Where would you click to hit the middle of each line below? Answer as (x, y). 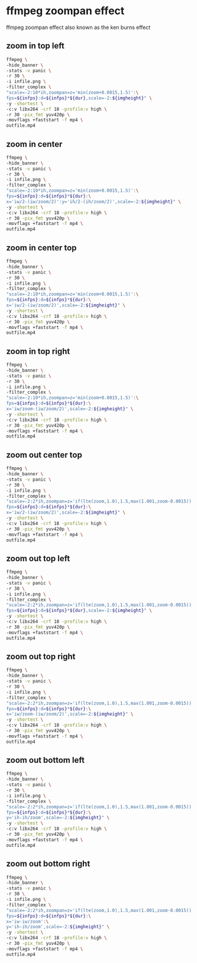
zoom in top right (38, 351)
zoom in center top (41, 248)
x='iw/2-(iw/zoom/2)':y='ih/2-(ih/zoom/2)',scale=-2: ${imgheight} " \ (94, 202)
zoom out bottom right (48, 864)
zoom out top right (41, 656)
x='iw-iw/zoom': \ (28, 922)
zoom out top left (38, 558)
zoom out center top (44, 455)
